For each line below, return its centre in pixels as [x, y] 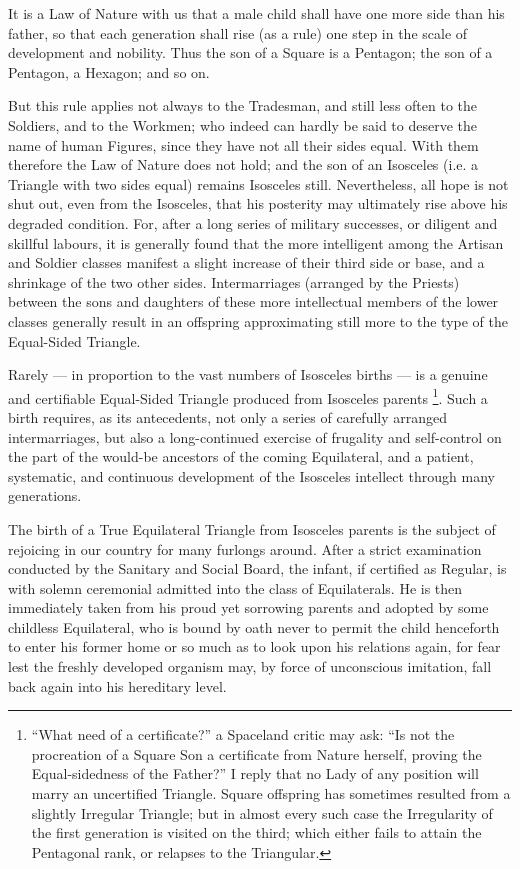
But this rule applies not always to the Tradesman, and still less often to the [243, 105]
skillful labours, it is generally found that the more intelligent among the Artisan [256, 242]
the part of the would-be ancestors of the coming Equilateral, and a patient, [241, 456]
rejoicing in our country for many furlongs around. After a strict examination [245, 548]
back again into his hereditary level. [117, 685]
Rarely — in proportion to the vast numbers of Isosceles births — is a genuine [248, 374]
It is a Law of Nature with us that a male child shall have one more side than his [256, 13]
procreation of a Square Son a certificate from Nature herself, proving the [256, 753]
